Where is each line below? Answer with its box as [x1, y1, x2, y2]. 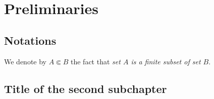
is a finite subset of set [131, 56, 201, 66]
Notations [4, 32, 57, 48]
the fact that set [71, 56, 121, 66]
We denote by [4, 56, 46, 66]
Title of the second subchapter [4, 80, 167, 96]
